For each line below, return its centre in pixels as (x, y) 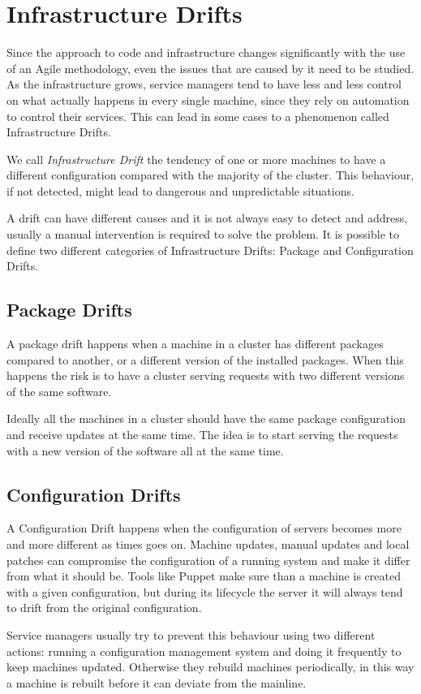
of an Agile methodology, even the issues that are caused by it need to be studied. (210, 68)
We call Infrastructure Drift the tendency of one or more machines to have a (196, 159)
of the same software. (59, 391)
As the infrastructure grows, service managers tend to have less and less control (204, 84)
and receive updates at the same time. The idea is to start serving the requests (202, 435)
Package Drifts (69, 310)
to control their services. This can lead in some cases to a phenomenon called (198, 116)
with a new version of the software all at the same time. (145, 450)
